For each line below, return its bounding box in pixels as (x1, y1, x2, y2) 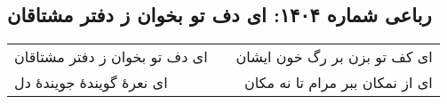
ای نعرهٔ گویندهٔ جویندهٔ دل (14, 72, 168, 93)
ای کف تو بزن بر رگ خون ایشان (235, 46, 433, 68)
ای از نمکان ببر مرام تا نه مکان (243, 72, 433, 93)
